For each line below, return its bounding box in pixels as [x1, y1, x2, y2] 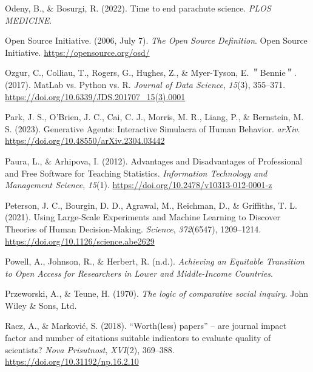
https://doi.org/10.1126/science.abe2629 [5, 234, 155, 247]
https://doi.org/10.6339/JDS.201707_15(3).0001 [5, 90, 186, 103]
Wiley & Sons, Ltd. [5, 299, 77, 311]
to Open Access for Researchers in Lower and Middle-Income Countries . [5, 266, 273, 279]
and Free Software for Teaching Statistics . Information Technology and [5, 166, 268, 179]
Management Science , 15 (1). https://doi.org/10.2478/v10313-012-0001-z [5, 178, 272, 191]
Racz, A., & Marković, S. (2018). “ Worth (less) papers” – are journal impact [5, 319, 287, 332]
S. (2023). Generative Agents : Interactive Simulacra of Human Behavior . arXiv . [5, 122, 300, 135]
